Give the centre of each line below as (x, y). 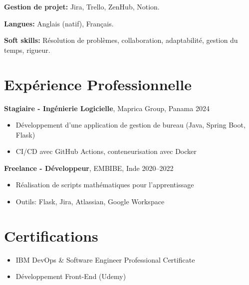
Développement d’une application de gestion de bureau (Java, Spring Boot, (130, 125)
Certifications (51, 235)
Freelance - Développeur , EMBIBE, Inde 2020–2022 (89, 168)
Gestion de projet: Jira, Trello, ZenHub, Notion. (82, 6)
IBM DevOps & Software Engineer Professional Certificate (105, 259)
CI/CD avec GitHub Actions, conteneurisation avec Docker (106, 151)
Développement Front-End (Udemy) (71, 276)
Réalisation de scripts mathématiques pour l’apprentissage (105, 185)
